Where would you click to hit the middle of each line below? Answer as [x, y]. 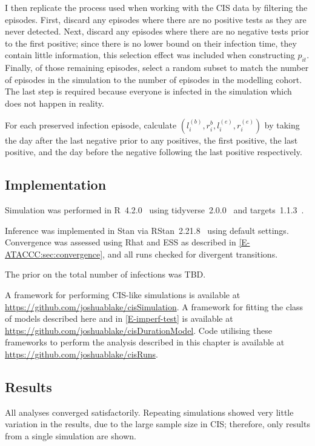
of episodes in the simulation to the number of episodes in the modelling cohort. [154, 79]
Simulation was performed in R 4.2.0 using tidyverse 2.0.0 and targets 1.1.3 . [154, 209]
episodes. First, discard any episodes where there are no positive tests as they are [156, 19]
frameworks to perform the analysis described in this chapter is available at [145, 342]
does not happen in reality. [55, 103]
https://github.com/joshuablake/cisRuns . [81, 354]
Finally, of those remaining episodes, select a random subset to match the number [157, 68]
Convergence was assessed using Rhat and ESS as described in [121, 242]
